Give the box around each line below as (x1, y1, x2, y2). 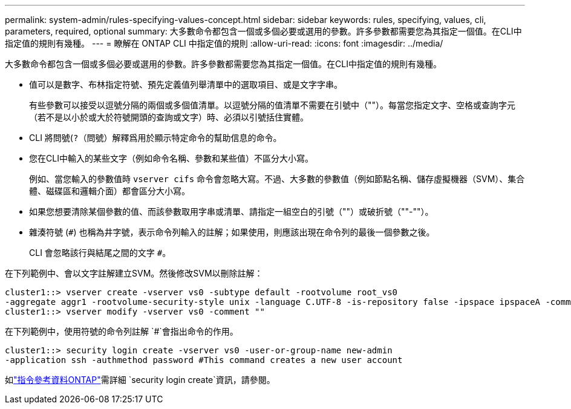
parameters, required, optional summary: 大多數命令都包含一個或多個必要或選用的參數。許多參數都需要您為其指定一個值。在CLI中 (5, 26, 522, 36)
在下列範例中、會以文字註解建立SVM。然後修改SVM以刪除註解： (5, 268, 263, 278)
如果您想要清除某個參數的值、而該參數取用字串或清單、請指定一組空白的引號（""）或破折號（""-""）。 (29, 206, 434, 217)
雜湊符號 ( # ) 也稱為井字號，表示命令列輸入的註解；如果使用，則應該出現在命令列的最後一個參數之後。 (29, 227, 435, 237)
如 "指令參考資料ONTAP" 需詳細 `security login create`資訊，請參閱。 (5, 375, 275, 385)
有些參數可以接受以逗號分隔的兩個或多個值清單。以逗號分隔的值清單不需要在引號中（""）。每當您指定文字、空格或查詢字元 (29, 100, 516, 110)
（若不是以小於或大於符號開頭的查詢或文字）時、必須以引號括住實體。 (29, 112, 308, 122)
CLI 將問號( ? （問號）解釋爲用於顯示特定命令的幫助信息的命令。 (29, 133, 282, 143)
